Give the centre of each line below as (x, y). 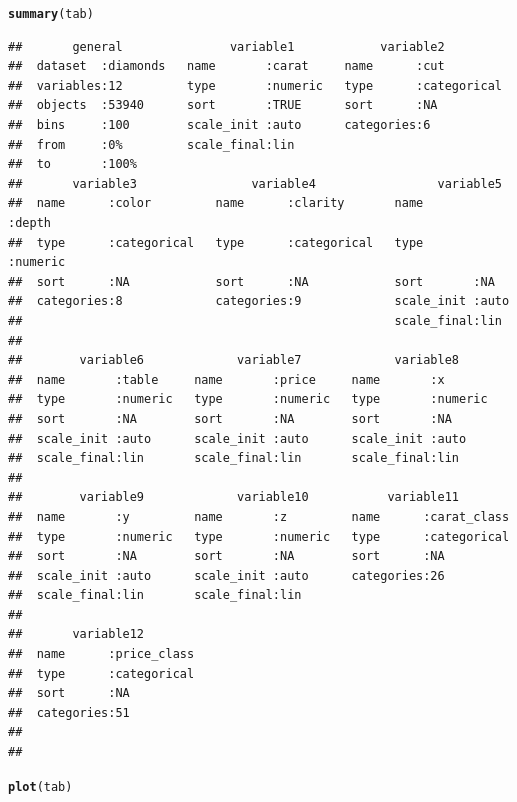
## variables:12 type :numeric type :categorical (255, 85)
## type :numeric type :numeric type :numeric (248, 399)
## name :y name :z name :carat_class (259, 516)
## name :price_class (101, 654)
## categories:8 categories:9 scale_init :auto (259, 301)
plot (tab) (40, 786)
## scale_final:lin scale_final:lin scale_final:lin (234, 458)
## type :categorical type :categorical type (216, 242)
